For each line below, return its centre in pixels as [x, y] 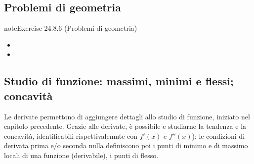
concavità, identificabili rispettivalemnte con [71, 136]
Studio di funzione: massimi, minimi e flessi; [119, 81]
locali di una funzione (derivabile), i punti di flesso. [81, 155]
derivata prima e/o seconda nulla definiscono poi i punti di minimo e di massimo [126, 145]
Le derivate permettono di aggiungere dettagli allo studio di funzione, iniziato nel [127, 116]
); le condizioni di [218, 136]
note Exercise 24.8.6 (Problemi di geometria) [71, 28]
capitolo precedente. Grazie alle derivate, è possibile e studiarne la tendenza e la [125, 126]
